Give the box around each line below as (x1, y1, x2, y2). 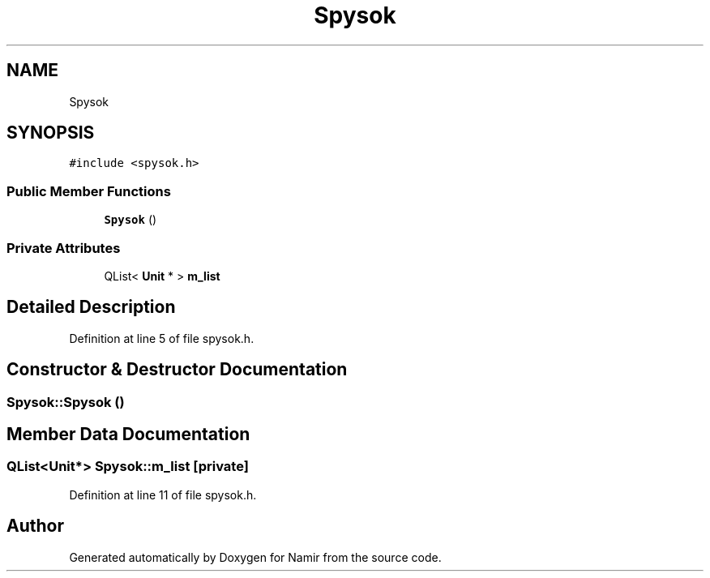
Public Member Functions (6, 182, 171, 199)
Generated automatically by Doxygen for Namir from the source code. (69, 550, 442, 564)
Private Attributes (6, 239, 121, 256)
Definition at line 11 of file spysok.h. (69, 487, 257, 502)
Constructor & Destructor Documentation (6, 359, 348, 380)
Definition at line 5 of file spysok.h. (69, 331, 254, 345)
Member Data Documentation (6, 424, 250, 445)
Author (6, 516, 64, 537)
